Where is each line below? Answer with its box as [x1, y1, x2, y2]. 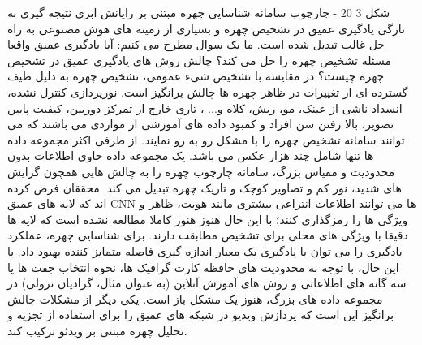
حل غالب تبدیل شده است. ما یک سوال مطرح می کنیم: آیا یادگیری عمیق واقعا [7, 36, 385, 53]
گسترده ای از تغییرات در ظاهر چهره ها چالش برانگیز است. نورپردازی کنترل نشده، [7, 83, 408, 100]
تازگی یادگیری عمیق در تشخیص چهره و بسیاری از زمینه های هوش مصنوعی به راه [7, 19, 405, 37]
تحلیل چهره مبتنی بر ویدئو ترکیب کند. [7, 321, 187, 339]
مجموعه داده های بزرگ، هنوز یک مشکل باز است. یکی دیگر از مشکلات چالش [7, 290, 383, 307]
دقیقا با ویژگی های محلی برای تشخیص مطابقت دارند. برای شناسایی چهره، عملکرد [7, 226, 408, 244]
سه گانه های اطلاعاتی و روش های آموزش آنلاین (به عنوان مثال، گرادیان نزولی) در [7, 274, 407, 291]
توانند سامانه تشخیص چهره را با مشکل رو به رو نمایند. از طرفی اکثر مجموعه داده [7, 131, 405, 148]
